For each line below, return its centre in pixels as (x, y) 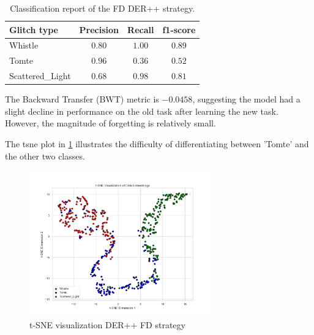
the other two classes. (45, 156)
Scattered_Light (40, 76)
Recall (141, 29)
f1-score (179, 29)
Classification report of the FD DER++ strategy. (103, 8)
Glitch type (34, 29)
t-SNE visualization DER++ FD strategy (107, 325)
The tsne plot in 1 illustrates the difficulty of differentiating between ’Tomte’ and (157, 144)
